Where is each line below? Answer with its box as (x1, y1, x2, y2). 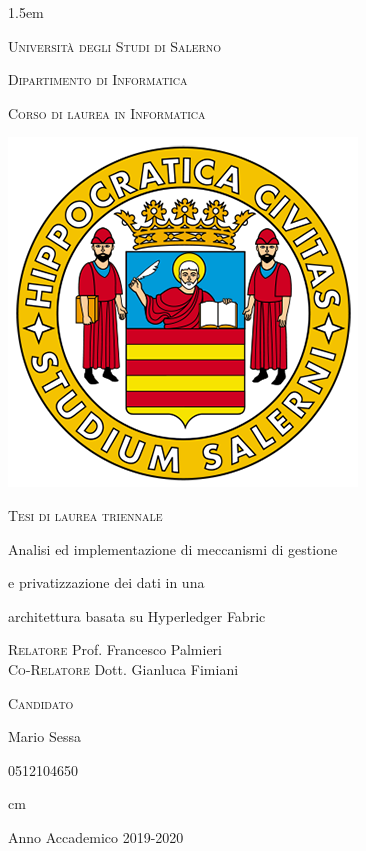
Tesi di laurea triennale (8, 504, 163, 525)
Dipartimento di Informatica (8, 69, 188, 90)
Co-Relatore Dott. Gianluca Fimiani (8, 658, 239, 679)
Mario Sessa (8, 726, 81, 747)
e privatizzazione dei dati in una (8, 572, 205, 593)
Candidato (8, 692, 74, 713)
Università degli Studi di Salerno (8, 35, 222, 56)
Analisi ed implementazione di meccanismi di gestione (8, 538, 338, 559)
